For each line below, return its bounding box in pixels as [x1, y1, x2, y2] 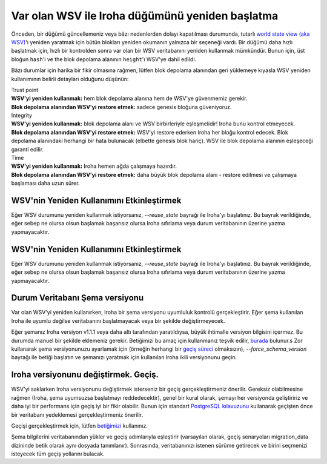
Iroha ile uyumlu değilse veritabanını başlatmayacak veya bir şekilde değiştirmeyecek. [11, 317, 225, 324]
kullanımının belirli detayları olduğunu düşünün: [11, 75, 129, 82]
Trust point [11, 86, 39, 93]
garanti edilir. [11, 145, 44, 153]
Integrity [11, 112, 33, 119]
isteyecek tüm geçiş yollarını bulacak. [11, 450, 105, 457]
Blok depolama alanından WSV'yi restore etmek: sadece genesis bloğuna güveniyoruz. [11, 103, 233, 110]
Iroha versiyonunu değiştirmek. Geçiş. [11, 370, 159, 380]
